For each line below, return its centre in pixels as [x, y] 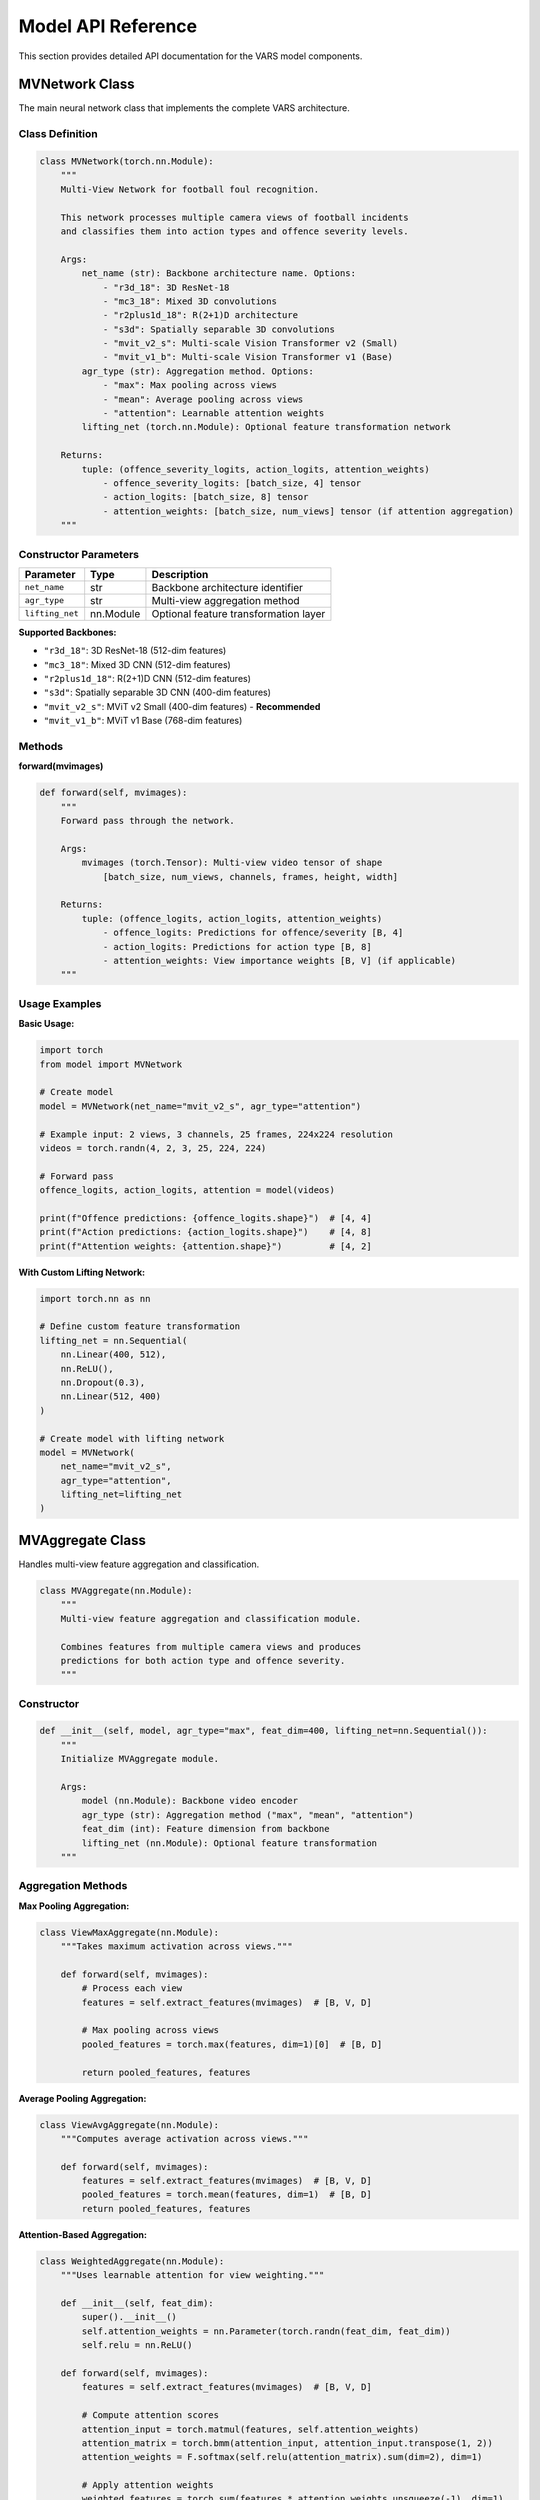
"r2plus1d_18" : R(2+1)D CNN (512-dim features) [147, 679]
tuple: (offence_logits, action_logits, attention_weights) [232, 918]
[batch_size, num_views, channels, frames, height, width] [250, 876]
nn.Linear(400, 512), [113, 1354]
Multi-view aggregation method [225, 600]
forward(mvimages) [61, 766]
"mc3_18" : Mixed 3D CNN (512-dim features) [137, 664]
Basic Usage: [46, 1024]
